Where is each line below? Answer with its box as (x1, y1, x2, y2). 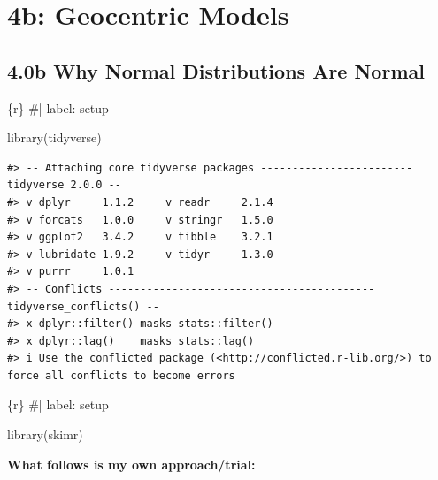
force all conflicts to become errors (7, 369, 235, 382)
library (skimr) (7, 425, 83, 444)
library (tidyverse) (7, 128, 102, 147)
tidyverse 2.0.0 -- (7, 179, 121, 192)
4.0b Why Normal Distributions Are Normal (7, 57, 425, 84)
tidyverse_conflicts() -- (7, 300, 159, 313)
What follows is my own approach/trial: (7, 454, 256, 473)
